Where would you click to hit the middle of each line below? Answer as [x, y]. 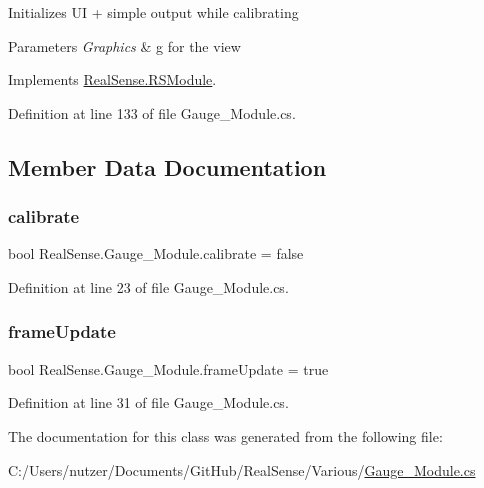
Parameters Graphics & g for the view [124, 45]
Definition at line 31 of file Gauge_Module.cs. [148, 402]
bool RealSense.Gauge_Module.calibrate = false [156, 253]
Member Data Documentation [167, 166]
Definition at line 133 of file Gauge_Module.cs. [152, 112]
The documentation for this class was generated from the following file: [225, 435]
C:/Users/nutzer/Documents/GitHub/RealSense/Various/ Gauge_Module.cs [242, 469]
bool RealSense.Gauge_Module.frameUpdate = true [168, 368]
